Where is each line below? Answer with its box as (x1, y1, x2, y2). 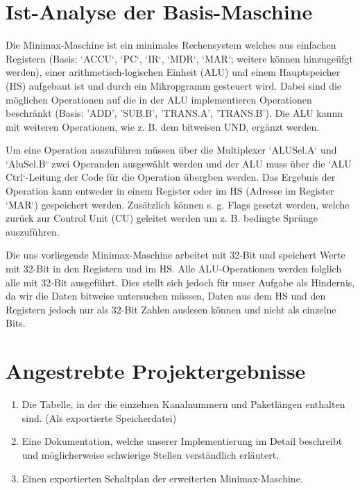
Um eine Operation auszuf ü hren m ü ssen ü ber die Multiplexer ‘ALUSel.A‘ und (6, 142, 337, 157)
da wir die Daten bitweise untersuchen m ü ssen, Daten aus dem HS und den (6, 288, 326, 303)
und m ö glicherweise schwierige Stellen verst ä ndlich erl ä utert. (22, 447, 280, 462)
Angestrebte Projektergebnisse (6, 357, 306, 385)
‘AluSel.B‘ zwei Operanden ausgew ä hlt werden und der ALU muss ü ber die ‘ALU (6, 156, 352, 170)
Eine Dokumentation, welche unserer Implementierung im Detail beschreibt (22, 434, 343, 448)
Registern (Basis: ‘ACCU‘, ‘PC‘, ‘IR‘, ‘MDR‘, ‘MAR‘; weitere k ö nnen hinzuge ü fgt (6, 51, 353, 65)
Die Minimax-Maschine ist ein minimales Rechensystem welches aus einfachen (6, 38, 336, 52)
